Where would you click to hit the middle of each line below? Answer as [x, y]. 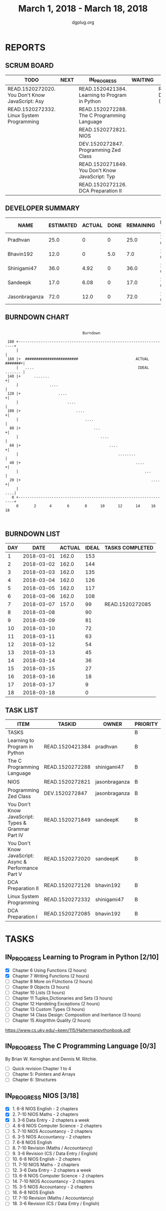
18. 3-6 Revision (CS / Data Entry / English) [56, 1204]
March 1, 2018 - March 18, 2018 [83, 9]
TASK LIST [22, 710]
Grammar [19, 829]
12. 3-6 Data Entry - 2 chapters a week [52, 1170]
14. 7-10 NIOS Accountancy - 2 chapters [53, 1181]
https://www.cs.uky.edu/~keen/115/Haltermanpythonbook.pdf [68, 1030]
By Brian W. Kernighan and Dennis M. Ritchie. [51, 1059]
